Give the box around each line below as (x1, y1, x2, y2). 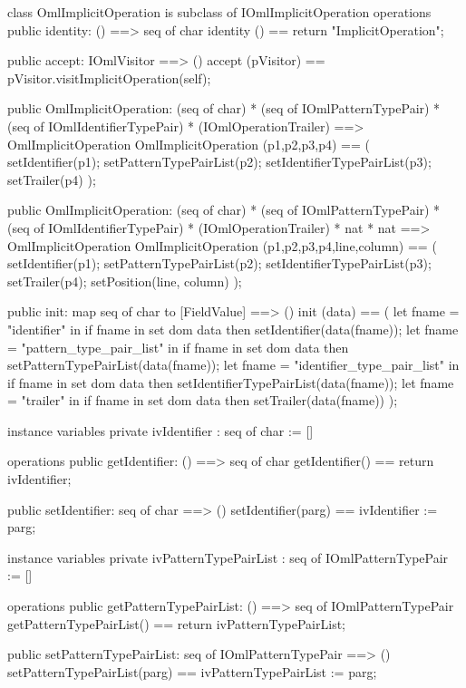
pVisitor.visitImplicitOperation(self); (7, 68, 211, 87)
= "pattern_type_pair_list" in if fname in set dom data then (7, 337, 349, 356)
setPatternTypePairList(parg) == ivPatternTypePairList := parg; (7, 662, 377, 681)
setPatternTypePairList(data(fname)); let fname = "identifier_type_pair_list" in (7, 355, 460, 374)
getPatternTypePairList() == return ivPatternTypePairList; (7, 614, 346, 633)
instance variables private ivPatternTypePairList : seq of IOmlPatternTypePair (7, 547, 449, 567)
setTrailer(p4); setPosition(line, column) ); (7, 271, 242, 290)
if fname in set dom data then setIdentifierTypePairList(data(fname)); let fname (7, 373, 454, 392)
